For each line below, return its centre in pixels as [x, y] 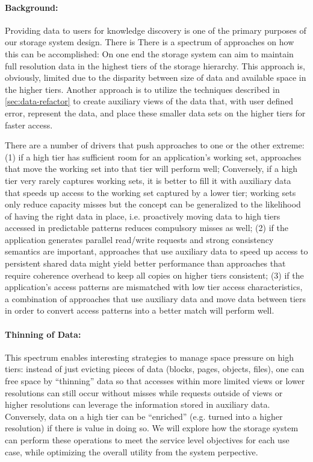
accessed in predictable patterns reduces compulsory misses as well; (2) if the [147, 228]
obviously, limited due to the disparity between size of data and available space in [156, 78]
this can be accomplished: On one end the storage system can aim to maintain [149, 53]
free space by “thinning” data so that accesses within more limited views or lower [155, 381]
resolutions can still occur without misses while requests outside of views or [144, 392]
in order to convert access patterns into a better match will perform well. [140, 310]
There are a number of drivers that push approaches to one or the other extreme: [155, 145]
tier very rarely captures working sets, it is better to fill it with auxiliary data [148, 180]
